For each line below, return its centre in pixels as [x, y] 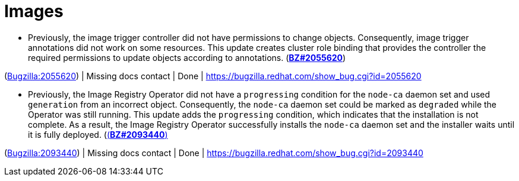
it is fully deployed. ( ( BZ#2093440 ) [98, 134]
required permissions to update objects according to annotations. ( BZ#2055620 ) [187, 57]
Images [34, 11]
